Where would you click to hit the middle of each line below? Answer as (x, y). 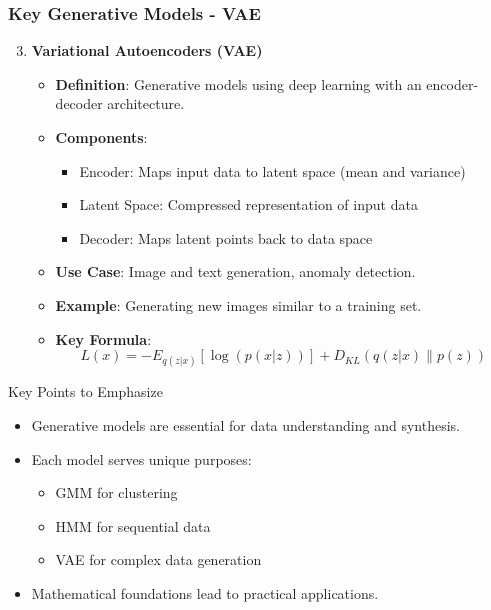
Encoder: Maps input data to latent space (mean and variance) (272, 170)
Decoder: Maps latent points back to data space (226, 237)
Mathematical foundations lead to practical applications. (205, 592)
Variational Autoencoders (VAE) (147, 50)
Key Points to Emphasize (85, 391)
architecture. (146, 103)
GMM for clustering (116, 492)
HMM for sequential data (133, 525)
